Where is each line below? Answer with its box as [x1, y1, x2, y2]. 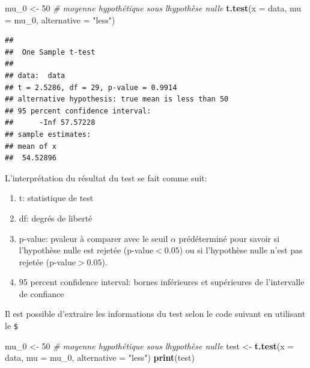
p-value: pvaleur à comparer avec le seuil [19, 232, 168, 244]
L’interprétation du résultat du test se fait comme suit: [5, 171, 207, 184]
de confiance [19, 287, 64, 300]
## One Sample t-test [5, 47, 96, 56]
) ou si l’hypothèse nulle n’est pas [179, 244, 303, 256]
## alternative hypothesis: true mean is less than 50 [5, 95, 229, 104]
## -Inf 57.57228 [5, 118, 96, 127]
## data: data [5, 71, 65, 80]
